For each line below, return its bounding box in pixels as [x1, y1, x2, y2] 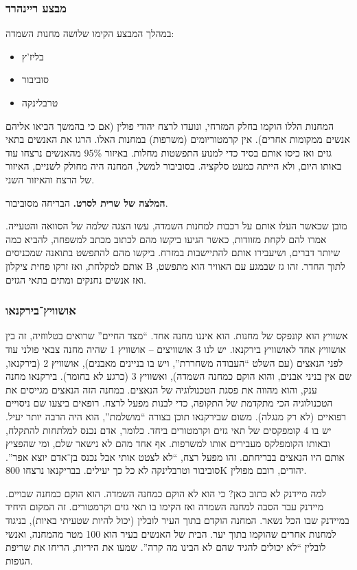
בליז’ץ [21, 49, 44, 63]
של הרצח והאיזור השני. [5, 172, 95, 186]
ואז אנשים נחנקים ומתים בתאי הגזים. [5, 272, 146, 286]
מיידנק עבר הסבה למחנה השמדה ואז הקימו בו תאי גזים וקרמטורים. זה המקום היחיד [5, 499, 324, 514]
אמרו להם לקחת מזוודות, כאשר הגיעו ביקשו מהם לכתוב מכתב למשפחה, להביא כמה [5, 231, 327, 246]
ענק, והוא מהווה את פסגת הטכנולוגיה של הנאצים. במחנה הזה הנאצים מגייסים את [5, 382, 317, 396]
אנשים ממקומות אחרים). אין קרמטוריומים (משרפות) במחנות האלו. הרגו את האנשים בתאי [5, 132, 350, 146]
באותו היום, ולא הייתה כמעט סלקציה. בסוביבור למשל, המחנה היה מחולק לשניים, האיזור [5, 159, 342, 173]
